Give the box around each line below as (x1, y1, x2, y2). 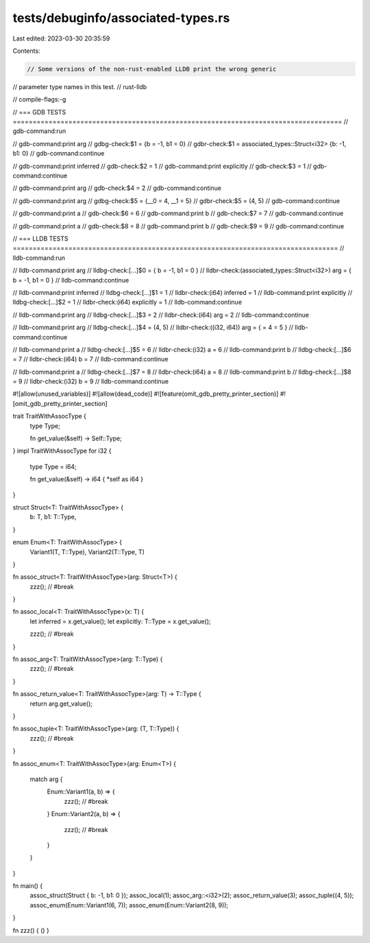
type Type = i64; (29, 462, 77, 470)
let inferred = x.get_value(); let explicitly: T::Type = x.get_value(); (29, 617, 212, 625)
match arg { (29, 775, 63, 783)
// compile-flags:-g (12, 95, 66, 104)
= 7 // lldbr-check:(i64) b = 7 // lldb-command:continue (12, 355, 169, 363)
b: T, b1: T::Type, (29, 513, 77, 521)
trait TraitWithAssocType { (12, 412, 87, 420)
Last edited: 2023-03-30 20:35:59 (12, 34, 110, 43)
